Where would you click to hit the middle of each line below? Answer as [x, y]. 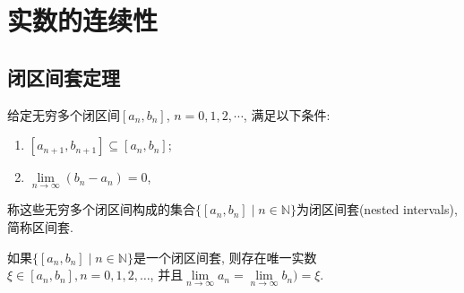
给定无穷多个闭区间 [64, 114]
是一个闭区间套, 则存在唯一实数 [225, 257]
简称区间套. [40, 226]
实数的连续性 [83, 20]
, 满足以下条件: [287, 114]
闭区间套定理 [64, 77]
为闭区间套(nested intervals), [377, 209]
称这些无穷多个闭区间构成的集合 [101, 209]
